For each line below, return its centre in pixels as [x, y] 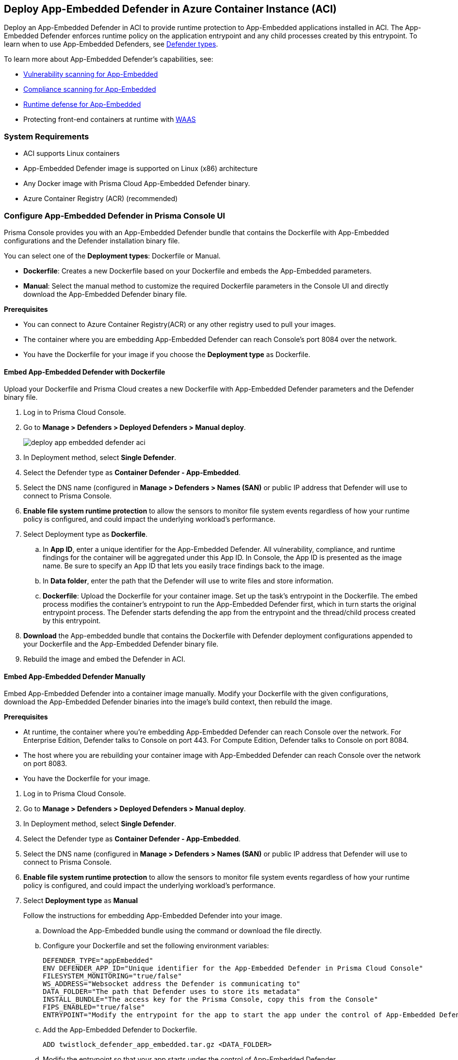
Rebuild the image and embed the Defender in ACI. [104, 659]
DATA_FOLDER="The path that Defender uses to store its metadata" [172, 992]
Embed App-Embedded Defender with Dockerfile [85, 372]
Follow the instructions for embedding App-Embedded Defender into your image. [153, 916]
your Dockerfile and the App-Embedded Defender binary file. [121, 644]
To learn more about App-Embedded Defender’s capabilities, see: [109, 59]
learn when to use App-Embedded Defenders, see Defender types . [111, 44]
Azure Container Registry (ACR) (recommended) [101, 199]
